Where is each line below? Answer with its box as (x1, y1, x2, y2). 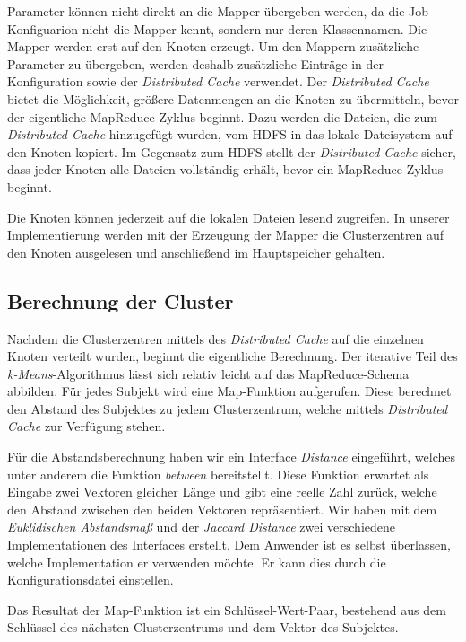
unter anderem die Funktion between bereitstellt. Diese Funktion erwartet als (7, 464, 429, 483)
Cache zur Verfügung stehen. (7, 417, 166, 435)
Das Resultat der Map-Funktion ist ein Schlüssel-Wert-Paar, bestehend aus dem (7, 600, 446, 619)
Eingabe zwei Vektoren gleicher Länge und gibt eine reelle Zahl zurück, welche (7, 482, 437, 501)
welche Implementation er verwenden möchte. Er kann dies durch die (7, 552, 386, 571)
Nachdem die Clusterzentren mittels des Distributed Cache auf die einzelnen (7, 329, 424, 347)
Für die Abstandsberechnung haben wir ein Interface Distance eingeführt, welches (7, 447, 456, 466)
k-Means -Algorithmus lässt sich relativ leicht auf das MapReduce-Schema (7, 364, 410, 383)
